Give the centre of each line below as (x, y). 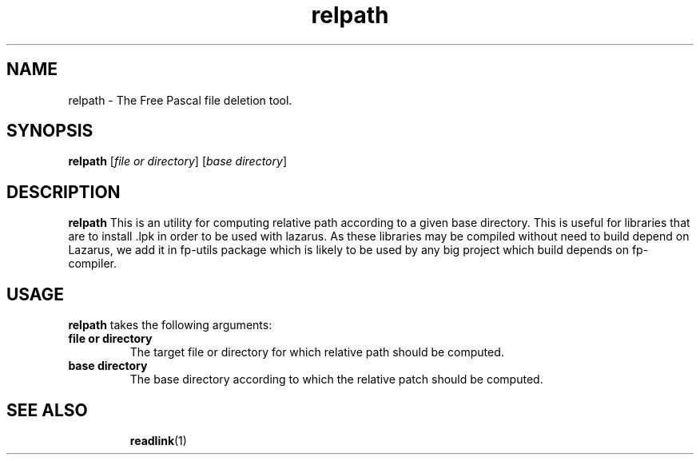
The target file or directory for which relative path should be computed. (317, 352)
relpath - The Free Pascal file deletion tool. (180, 100)
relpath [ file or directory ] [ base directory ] (177, 161)
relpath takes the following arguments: (170, 325)
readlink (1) (158, 440)
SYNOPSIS (50, 131)
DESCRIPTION (64, 192)
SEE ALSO (47, 410)
